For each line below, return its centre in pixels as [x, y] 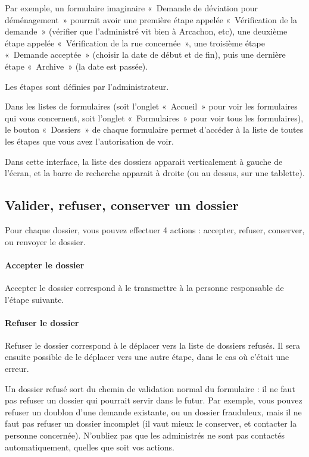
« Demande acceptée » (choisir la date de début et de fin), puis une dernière [145, 54]
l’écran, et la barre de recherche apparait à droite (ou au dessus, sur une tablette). [155, 173]
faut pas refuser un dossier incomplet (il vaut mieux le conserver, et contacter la [151, 423]
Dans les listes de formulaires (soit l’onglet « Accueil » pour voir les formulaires [151, 106]
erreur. [17, 369]
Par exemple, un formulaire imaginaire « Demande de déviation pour [131, 8]
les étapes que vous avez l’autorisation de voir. [89, 141]
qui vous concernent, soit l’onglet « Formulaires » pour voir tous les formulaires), [154, 118]
